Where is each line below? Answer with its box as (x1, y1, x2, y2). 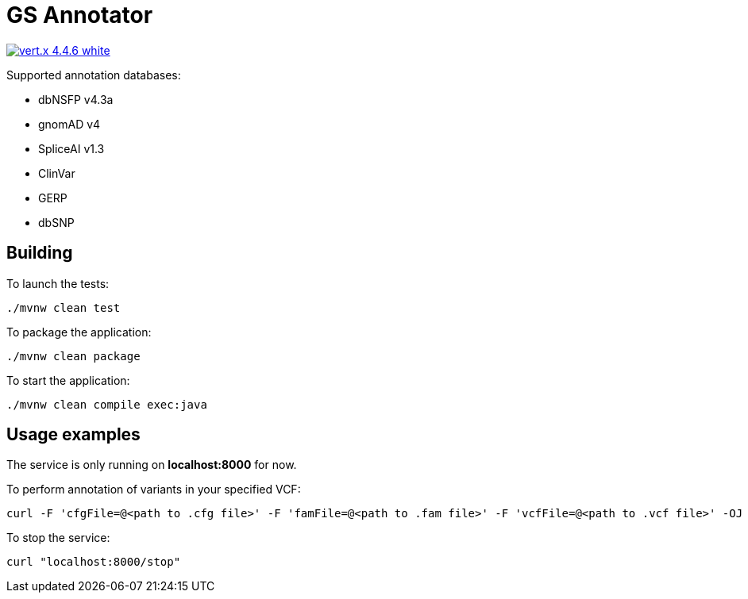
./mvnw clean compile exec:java (6, 397, 207, 411)
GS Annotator (6, 2, 153, 29)
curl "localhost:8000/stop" (6, 555, 181, 569)
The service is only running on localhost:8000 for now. (6, 458, 297, 472)
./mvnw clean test (6, 301, 121, 314)
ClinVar (38, 166, 75, 180)
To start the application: (6, 373, 130, 387)
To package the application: (6, 324, 152, 339)
